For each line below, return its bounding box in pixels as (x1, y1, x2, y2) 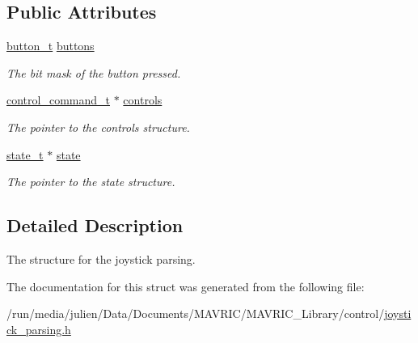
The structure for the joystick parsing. (6, 250, 196, 267)
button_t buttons (6, 37, 95, 54)
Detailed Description (6, 213, 184, 238)
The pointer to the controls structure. (6, 118, 190, 135)
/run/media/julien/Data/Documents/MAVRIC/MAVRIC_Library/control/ (6, 305, 385, 322)
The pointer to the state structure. (6, 173, 175, 190)
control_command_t (6, 91, 110, 108)
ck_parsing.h (6, 320, 71, 337)
